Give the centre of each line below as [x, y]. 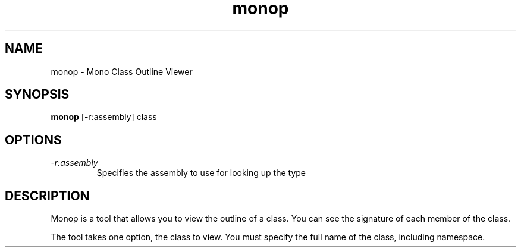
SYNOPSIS [37, 94]
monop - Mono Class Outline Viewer [122, 71]
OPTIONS [33, 140]
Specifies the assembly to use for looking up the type [201, 173]
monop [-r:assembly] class [104, 117]
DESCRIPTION [47, 196]
